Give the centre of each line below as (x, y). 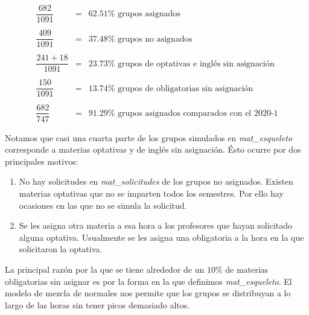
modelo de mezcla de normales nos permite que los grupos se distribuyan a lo (148, 293)
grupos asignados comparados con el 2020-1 (198, 113)
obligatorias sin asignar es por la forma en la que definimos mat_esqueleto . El (148, 281)
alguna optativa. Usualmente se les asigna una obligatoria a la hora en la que (161, 237)
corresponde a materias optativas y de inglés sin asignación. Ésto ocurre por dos (153, 149)
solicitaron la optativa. (61, 249)
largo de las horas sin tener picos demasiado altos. (97, 304)
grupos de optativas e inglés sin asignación (196, 64)
